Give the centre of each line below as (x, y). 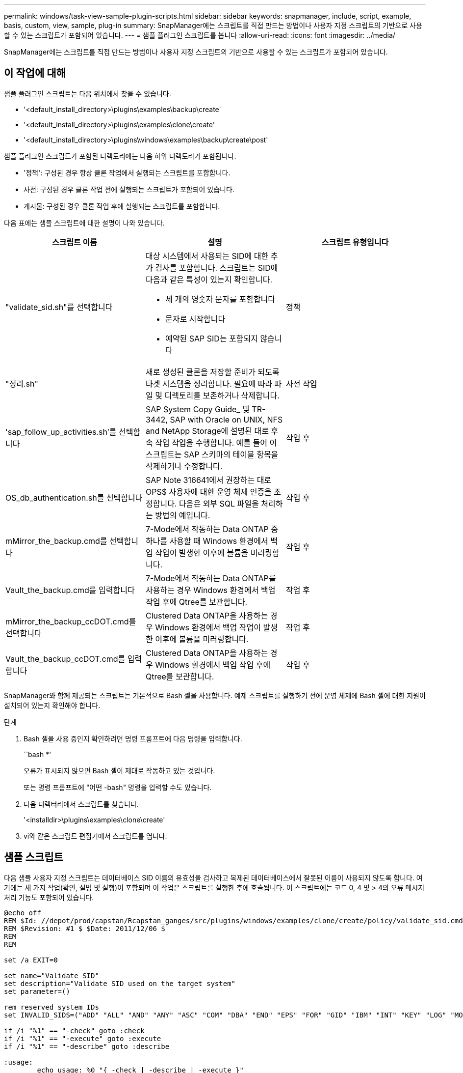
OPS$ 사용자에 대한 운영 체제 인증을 (208, 492)
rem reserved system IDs (51, 1007)
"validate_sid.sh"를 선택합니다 (59, 307)
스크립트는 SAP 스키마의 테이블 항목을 (212, 454)
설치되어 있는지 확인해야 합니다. (52, 705)
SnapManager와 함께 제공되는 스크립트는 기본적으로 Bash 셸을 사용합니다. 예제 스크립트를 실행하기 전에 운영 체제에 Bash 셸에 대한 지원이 (215, 695)
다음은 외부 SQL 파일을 (219, 503)
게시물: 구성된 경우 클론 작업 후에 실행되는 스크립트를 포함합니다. (122, 206)
